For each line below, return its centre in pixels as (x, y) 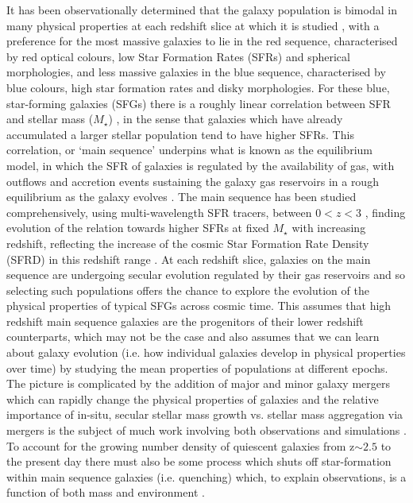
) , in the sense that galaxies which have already (226, 119)
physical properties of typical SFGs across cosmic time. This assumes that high (199, 306)
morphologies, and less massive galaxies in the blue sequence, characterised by (196, 72)
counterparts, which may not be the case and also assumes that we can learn (193, 337)
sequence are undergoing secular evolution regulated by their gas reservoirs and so (206, 275)
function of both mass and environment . (106, 492)
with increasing (329, 228)
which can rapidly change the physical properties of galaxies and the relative (193, 399)
